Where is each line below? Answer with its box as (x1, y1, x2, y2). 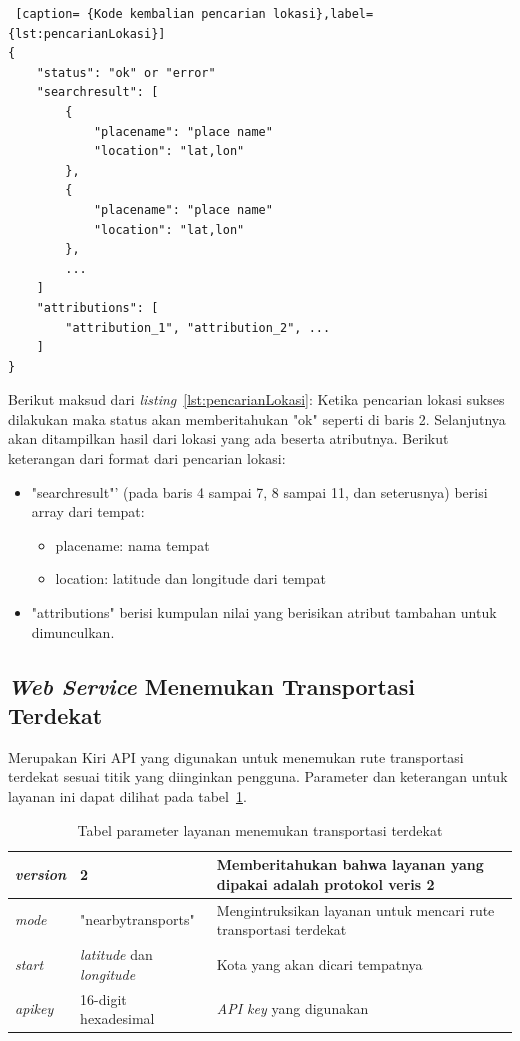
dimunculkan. (31, 621, 115, 642)
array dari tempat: (31, 501, 145, 522)
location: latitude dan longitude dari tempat (55, 568, 326, 589)
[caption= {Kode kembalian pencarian (15, 7, 266, 21)
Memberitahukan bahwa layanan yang (216, 854, 484, 875)
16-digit (80, 988, 127, 1009)
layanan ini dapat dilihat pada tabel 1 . (8, 786, 247, 806)
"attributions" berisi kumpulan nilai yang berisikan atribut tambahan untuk (31, 602, 497, 623)
